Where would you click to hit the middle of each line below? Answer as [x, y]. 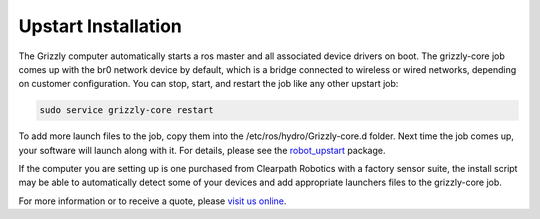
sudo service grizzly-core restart [126, 110]
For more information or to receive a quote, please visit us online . [152, 201]
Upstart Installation [100, 26]
